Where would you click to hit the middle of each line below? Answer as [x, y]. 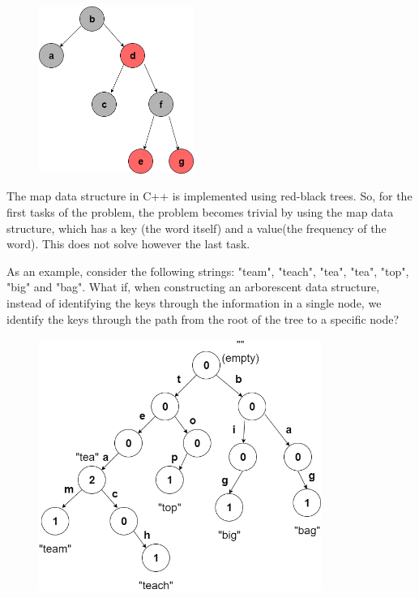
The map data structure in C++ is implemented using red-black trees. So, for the [209, 196]
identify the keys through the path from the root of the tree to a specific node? [203, 318]
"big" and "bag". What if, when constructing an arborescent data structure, [193, 287]
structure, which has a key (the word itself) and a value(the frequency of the [197, 228]
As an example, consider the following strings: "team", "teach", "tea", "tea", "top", [208, 271]
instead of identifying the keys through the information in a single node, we [194, 302]
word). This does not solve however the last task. [128, 244]
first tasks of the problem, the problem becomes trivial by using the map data [200, 212]
